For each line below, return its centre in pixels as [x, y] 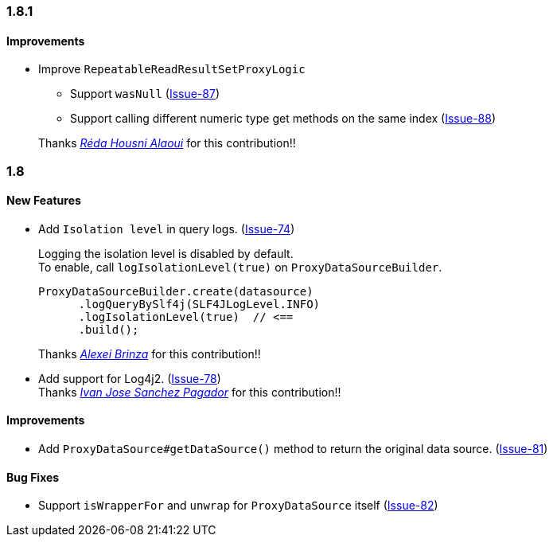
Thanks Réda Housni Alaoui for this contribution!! [167, 143]
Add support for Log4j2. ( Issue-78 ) [130, 378]
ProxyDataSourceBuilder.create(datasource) [176, 291]
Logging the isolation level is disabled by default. [166, 253]
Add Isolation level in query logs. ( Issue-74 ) [167, 229]
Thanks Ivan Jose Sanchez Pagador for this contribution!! [190, 392]
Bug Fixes [33, 477]
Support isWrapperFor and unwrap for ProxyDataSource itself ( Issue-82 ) [238, 506]
